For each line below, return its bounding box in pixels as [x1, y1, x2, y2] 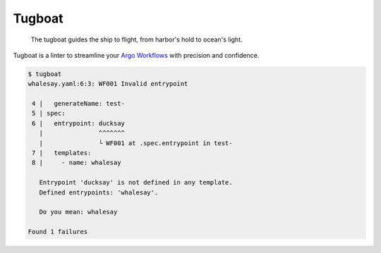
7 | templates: [32, 149, 92, 157]
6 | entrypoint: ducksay [32, 119, 125, 127]
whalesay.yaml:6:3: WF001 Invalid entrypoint [28, 80, 188, 88]
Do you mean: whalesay [39, 208, 118, 216]
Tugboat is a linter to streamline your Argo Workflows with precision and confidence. [13, 51, 260, 59]
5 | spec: [32, 109, 66, 118]
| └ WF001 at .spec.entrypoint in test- [39, 139, 233, 147]
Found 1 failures [28, 228, 88, 236]
